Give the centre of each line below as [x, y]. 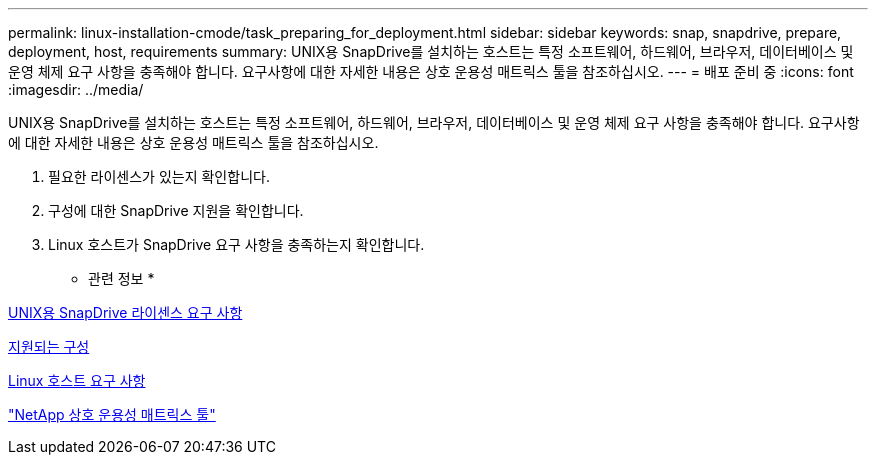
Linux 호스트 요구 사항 [77, 380]
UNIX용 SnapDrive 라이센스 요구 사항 [125, 312]
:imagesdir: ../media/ [76, 89]
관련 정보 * [121, 278]
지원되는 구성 [49, 346]
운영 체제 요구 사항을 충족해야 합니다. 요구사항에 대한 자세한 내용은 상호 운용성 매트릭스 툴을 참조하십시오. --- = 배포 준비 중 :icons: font [431, 71]
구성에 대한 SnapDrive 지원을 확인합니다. [176, 210]
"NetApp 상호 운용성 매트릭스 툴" [112, 414]
